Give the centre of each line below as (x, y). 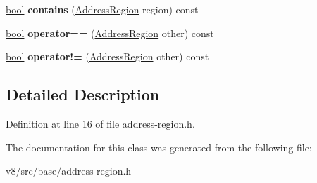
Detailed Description (83, 94)
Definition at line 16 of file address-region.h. (100, 123)
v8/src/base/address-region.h (69, 171)
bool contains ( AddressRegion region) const (102, 9)
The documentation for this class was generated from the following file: (159, 147)
